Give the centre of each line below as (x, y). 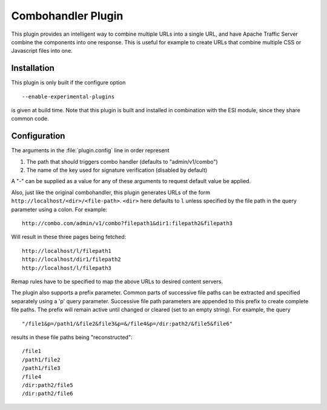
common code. (30, 119)
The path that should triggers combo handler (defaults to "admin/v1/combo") (122, 161)
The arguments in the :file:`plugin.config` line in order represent (90, 150)
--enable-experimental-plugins (68, 96)
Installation (33, 68)
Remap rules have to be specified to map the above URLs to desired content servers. (117, 281)
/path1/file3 (41, 368)
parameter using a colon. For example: (59, 209)
